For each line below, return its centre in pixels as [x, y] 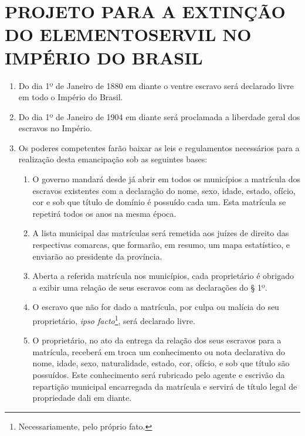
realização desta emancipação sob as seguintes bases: [113, 159]
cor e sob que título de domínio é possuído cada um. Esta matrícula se [159, 202]
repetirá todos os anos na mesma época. [104, 213]
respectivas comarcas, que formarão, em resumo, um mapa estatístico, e [161, 245]
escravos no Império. [55, 128]
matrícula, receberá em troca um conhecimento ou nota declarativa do [159, 351]
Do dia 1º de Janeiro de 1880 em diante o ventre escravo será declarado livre [156, 85]
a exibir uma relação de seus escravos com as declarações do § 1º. [150, 287]
